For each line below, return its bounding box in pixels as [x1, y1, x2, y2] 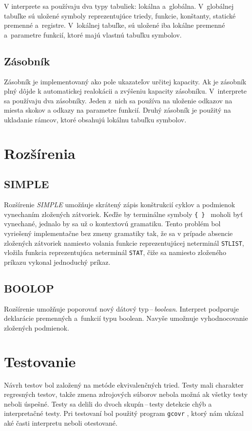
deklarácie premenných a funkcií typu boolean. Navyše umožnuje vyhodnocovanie [4, 313, 248, 323]
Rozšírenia [4, 143, 76, 163]
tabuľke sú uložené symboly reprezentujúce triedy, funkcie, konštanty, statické [4, 10, 236, 20]
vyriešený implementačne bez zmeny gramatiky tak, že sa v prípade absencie [4, 228, 233, 238]
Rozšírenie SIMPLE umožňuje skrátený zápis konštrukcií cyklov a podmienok [4, 199, 235, 210]
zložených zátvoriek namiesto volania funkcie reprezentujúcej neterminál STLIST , [4, 237, 244, 248]
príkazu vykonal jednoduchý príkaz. [4, 256, 111, 267]
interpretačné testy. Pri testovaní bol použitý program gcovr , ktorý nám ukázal [4, 408, 244, 418]
